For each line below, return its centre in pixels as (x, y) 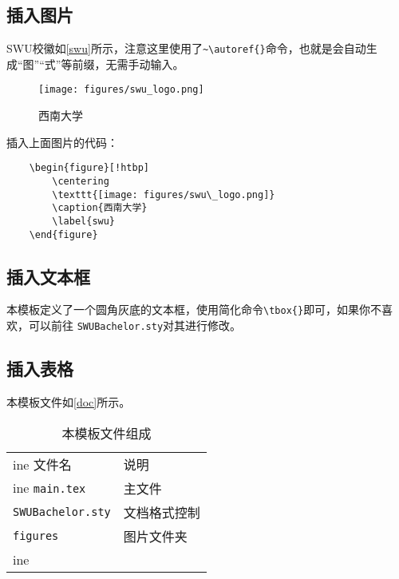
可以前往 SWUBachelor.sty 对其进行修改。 (135, 325)
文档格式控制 (162, 512)
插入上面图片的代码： (62, 142)
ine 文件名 (42, 464)
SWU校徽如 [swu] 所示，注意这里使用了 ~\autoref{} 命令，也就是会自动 (186, 48)
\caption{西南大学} (100, 208)
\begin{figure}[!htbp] (89, 168)
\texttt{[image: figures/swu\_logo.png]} (164, 194)
